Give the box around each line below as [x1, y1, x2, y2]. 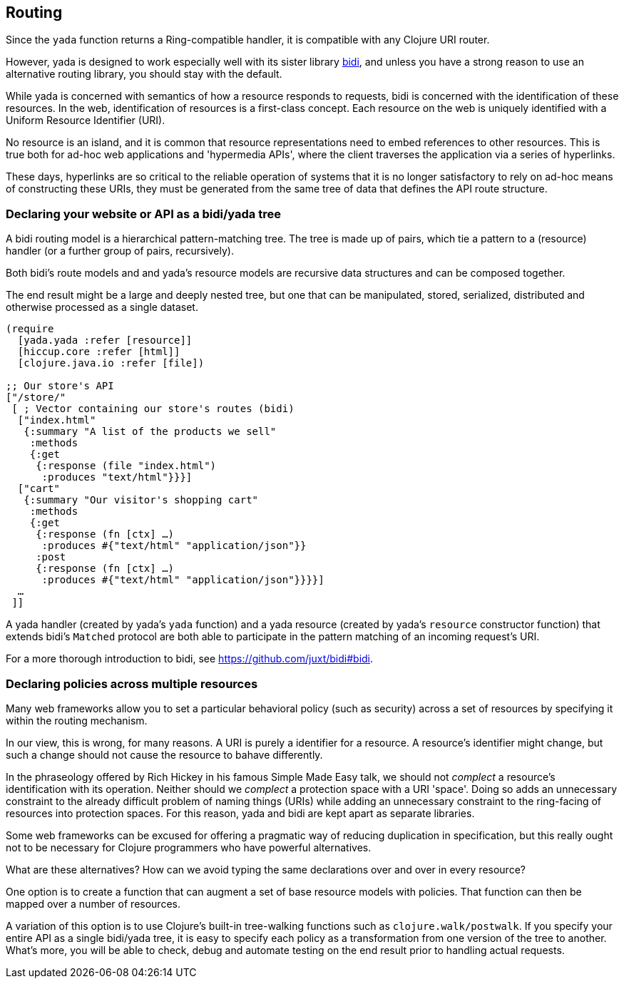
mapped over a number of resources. [6, 897, 180, 910]
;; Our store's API [6, 380, 114, 392]
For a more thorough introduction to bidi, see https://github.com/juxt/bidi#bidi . [6, 652, 374, 665]
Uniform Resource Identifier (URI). [6, 114, 165, 127]
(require [6, 323, 54, 335]
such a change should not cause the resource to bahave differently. [6, 748, 323, 761]
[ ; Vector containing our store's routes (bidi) [11, 403, 295, 415]
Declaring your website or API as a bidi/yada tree [6, 206, 281, 221]
